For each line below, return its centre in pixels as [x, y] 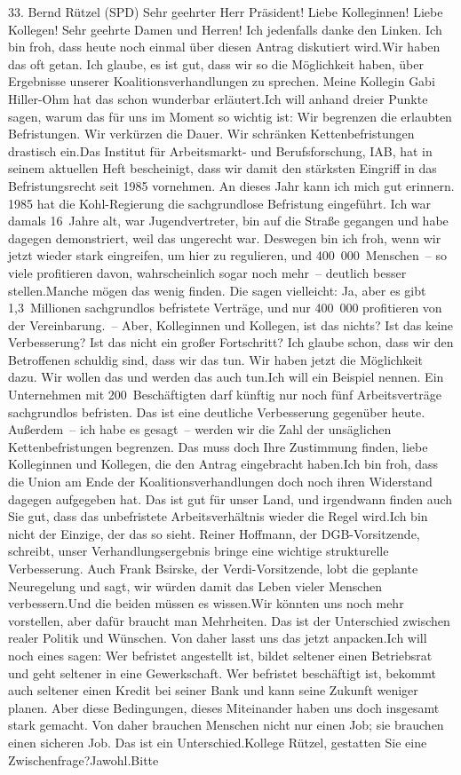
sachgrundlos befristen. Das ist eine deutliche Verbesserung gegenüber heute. [217, 411]
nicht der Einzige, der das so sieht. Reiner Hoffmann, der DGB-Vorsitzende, [214, 533]
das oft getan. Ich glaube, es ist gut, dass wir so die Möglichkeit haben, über [216, 63]
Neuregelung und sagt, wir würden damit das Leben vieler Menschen [195, 585]
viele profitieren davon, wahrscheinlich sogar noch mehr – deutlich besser [207, 272]
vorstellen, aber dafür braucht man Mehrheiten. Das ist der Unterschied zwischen [229, 620]
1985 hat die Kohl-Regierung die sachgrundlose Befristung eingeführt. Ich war [220, 203]
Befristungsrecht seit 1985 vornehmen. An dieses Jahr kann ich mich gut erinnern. [231, 185]
